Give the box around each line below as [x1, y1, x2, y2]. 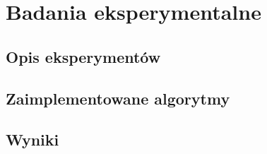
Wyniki [6, 129, 59, 150]
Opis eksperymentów [6, 45, 161, 67]
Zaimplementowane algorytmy [6, 87, 230, 109]
